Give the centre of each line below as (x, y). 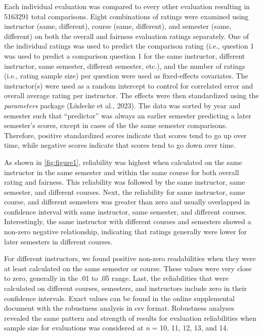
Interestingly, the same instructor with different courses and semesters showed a (128, 221)
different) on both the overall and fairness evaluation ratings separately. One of (126, 36)
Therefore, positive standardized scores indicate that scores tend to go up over (125, 135)
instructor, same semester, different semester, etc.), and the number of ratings (125, 66)
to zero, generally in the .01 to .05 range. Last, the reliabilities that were (116, 278)
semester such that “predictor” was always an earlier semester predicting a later (128, 115)
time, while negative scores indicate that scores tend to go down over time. (120, 145)
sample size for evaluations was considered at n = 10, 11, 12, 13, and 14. (116, 328)
